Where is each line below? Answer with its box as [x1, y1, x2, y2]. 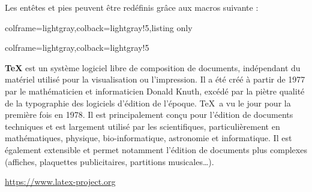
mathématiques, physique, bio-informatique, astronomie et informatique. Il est [5, 132, 292, 144]
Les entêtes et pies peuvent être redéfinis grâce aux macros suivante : [5, 1, 259, 13]
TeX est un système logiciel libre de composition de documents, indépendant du [5, 61, 301, 74]
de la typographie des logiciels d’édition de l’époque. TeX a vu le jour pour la [5, 96, 291, 109]
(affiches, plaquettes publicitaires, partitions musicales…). [5, 155, 214, 167]
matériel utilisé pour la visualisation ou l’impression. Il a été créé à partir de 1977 [5, 73, 305, 86]
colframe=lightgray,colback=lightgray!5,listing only [5, 21, 193, 33]
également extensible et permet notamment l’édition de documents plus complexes [5, 143, 307, 156]
